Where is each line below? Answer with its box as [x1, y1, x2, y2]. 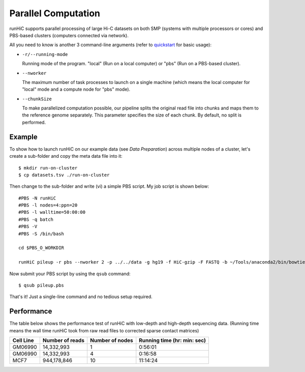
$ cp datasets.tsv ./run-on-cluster [18, 172, 110, 178]
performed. [22, 119, 46, 125]
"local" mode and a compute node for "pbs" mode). [22, 87, 131, 93]
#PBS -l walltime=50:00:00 [18, 209, 86, 215]
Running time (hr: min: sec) [139, 337, 206, 344]
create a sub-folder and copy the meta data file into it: [9, 153, 123, 159]
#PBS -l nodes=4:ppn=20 [18, 203, 78, 208]
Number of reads [42, 337, 85, 344]
